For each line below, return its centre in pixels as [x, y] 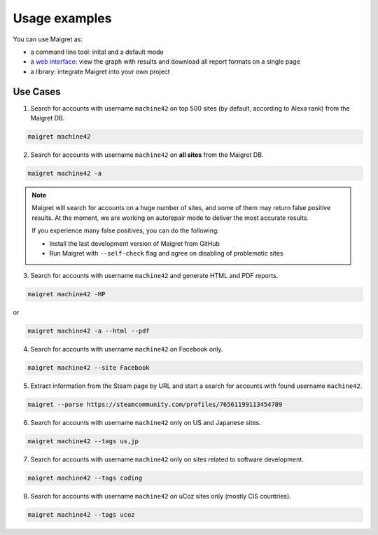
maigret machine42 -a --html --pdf [89, 331]
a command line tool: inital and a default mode [97, 52]
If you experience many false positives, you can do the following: [126, 230]
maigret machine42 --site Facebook [89, 368]
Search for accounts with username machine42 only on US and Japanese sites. [146, 423]
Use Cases [37, 91]
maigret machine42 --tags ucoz [82, 515]
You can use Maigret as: [48, 39]
